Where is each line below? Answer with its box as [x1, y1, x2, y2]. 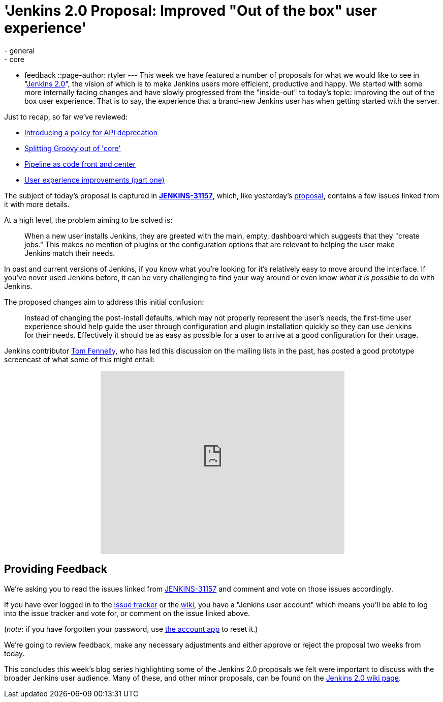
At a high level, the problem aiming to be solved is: [4, 215, 173, 224]
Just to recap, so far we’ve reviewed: [4, 112, 128, 121]
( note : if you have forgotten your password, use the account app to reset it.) [4, 624, 258, 633]
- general [4, 46, 35, 55]
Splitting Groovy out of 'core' [24, 143, 121, 153]
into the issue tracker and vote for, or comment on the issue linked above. [4, 608, 250, 618]
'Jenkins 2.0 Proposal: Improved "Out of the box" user [4, 2, 377, 19]
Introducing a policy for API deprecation [24, 128, 157, 137]
